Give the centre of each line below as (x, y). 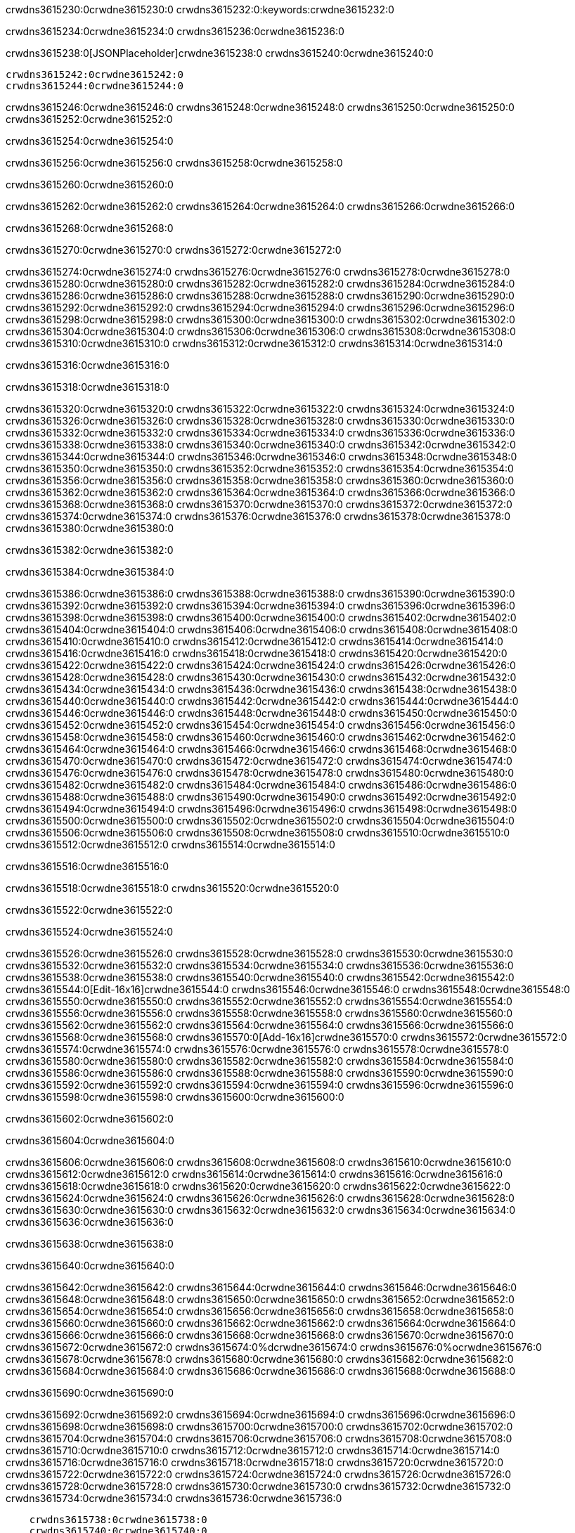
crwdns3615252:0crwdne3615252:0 (89, 119)
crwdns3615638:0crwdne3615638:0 (90, 1244)
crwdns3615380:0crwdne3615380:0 (90, 528)
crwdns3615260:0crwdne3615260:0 (90, 185)
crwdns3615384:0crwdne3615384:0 (90, 572)
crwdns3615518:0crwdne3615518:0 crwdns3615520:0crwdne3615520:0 (173, 888)
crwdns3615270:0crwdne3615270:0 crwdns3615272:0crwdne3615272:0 (174, 250)
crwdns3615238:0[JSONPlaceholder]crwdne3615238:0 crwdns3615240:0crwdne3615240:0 (220, 53)
